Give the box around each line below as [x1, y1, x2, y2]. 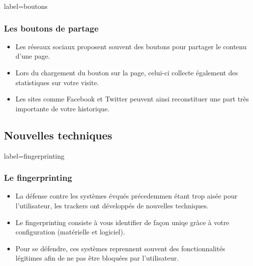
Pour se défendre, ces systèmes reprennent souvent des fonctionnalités [15, 243, 225, 253]
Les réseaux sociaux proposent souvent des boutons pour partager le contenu [15, 41, 247, 51]
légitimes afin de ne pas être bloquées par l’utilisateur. [15, 253, 179, 263]
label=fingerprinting [4, 150, 65, 161]
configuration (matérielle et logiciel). [15, 227, 125, 237]
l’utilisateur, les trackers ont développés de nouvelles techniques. [15, 200, 209, 210]
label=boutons [4, 1, 48, 11]
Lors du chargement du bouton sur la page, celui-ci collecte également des [15, 67, 238, 77]
